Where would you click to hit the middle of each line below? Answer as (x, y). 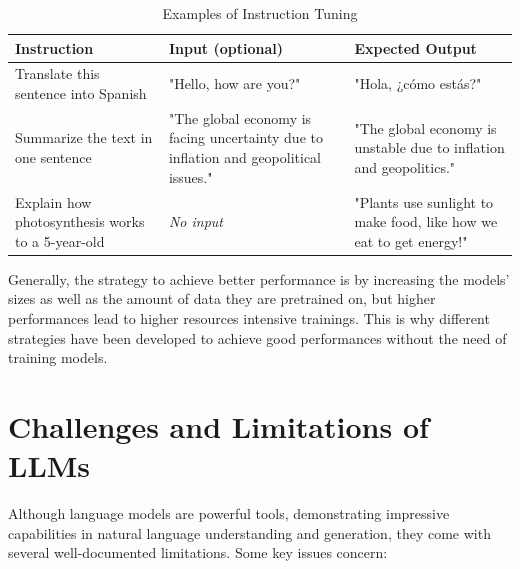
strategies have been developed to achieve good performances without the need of (257, 337)
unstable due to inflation (429, 147)
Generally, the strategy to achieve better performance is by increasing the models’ (259, 278)
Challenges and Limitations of (218, 425)
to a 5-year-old (60, 240)
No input (195, 221)
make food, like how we (426, 221)
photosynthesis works (80, 221)
